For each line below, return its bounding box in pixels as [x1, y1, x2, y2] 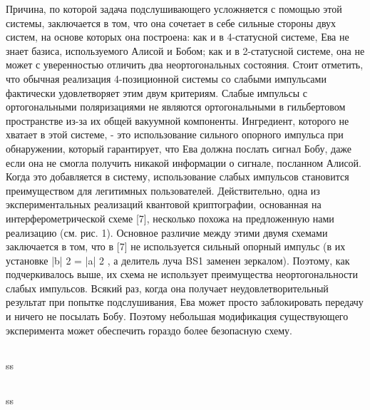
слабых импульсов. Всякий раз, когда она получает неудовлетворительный [6, 280, 329, 295]
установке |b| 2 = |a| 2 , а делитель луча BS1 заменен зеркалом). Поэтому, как [6, 252, 350, 267]
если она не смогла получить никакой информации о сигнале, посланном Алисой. [6, 155, 361, 170]
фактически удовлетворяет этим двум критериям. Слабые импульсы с [6, 85, 307, 100]
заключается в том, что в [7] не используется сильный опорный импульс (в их [6, 239, 346, 254]
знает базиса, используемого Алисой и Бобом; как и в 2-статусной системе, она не [6, 43, 365, 58]
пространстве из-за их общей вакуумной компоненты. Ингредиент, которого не [6, 113, 349, 128]
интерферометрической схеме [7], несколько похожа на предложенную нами [6, 210, 334, 225]
